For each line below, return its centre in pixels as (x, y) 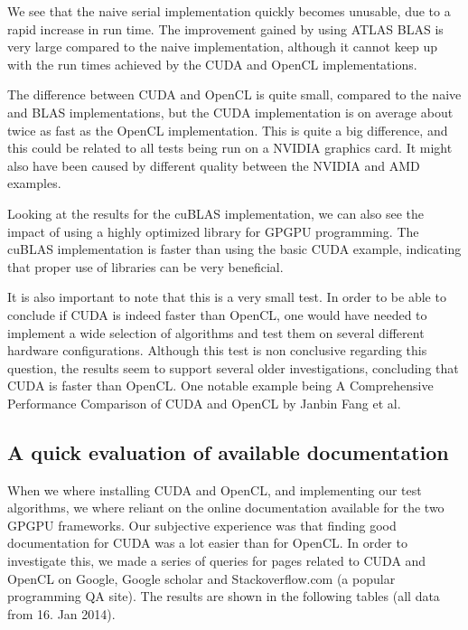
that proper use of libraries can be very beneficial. (145, 266)
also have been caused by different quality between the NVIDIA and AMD (214, 165)
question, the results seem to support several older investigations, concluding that (233, 367)
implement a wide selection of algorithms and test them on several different (216, 332)
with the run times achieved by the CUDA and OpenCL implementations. (212, 64)
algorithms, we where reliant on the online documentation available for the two (226, 508)
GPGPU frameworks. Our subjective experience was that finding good (202, 525)
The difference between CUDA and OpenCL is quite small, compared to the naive (234, 94)
